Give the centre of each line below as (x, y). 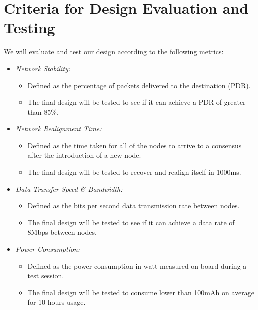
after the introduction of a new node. (84, 155)
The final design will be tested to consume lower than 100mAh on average (141, 292)
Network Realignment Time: (59, 129)
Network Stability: (43, 68)
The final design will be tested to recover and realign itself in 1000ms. (134, 172)
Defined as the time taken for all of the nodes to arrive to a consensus (134, 145)
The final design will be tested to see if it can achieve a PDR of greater (136, 102)
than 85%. (43, 112)
